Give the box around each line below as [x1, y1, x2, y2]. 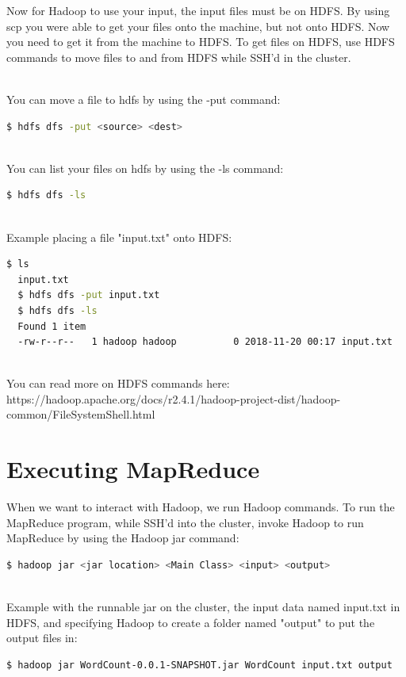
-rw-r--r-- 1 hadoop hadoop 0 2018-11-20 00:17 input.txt [17, 336, 393, 348]
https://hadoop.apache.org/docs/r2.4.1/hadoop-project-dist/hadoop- [6, 390, 341, 407]
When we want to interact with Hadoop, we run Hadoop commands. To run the [6, 499, 395, 515]
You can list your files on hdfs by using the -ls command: [6, 159, 284, 176]
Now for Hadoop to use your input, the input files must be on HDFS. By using [6, 2, 390, 18]
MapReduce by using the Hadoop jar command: [6, 530, 239, 546]
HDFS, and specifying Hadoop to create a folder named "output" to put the [6, 614, 375, 630]
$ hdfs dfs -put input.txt [17, 289, 160, 301]
